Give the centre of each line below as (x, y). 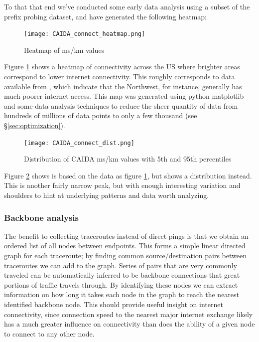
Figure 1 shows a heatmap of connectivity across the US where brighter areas (122, 67)
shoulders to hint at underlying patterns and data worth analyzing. (107, 195)
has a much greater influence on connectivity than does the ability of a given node (129, 324)
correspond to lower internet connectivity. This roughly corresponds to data (120, 77)
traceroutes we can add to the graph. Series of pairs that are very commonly (121, 265)
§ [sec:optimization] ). (35, 125)
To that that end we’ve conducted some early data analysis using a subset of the (127, 6)
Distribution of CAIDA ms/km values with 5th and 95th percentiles (128, 159)
